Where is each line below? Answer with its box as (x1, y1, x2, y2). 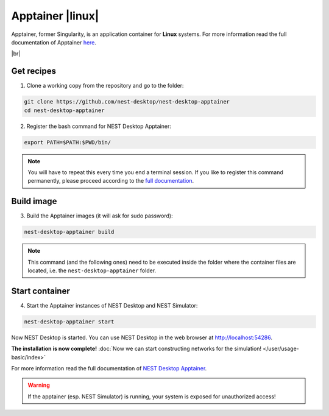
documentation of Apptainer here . (11, 38, 97, 46)
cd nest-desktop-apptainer (24, 107, 105, 114)
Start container (11, 286, 70, 296)
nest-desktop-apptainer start (24, 318, 115, 325)
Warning (27, 381, 50, 389)
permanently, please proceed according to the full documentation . (27, 177, 194, 185)
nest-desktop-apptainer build (24, 228, 115, 236)
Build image (11, 196, 57, 206)
